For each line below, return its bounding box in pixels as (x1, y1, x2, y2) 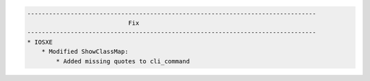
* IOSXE (27, 38, 53, 46)
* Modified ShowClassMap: (41, 48, 129, 56)
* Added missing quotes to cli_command (56, 57, 190, 65)
